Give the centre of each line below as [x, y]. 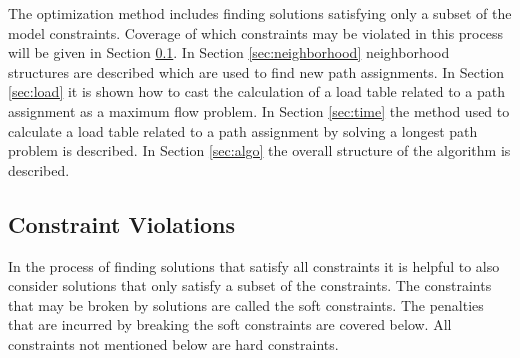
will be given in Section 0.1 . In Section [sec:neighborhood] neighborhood [229, 52]
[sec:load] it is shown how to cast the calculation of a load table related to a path [256, 91]
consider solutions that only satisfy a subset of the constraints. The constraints [250, 285]
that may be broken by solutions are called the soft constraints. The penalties [246, 304]
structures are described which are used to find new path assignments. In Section [256, 71]
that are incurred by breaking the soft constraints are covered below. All [230, 324]
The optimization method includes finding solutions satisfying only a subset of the [260, 13]
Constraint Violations [122, 223]
